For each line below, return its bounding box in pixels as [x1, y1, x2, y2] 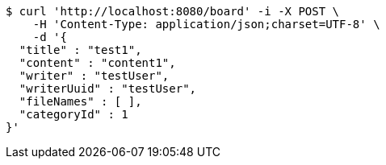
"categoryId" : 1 [19, 108, 128, 121]
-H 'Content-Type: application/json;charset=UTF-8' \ [32, 18, 380, 31]
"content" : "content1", [19, 56, 176, 69]
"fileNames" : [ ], [19, 95, 142, 108]
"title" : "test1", [19, 43, 142, 56]
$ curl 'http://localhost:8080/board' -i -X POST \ [6, 5, 340, 18]
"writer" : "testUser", [19, 69, 170, 82]
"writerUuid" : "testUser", [19, 82, 197, 95]
